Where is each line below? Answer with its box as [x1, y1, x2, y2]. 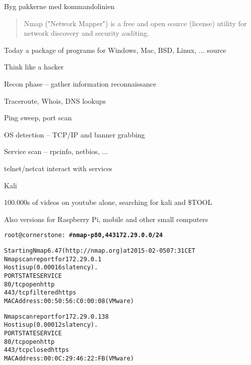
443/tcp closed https [4, 346, 69, 354]
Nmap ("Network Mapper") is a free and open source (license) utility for [24, 18, 247, 28]
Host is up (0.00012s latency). [4, 321, 98, 329]
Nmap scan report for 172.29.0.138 [4, 313, 109, 320]
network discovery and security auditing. [24, 28, 149, 38]
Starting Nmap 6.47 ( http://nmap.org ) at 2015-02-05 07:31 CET [4, 247, 196, 254]
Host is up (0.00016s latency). [4, 264, 98, 271]
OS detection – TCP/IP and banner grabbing [4, 129, 145, 139]
